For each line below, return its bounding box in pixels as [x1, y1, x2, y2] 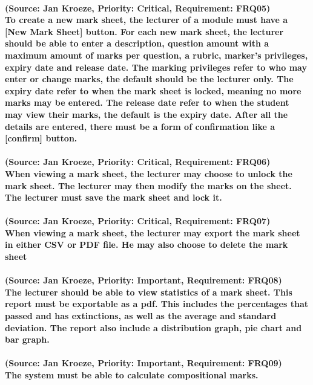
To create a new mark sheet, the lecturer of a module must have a [5, 13, 288, 26]
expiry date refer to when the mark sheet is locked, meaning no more [5, 84, 301, 97]
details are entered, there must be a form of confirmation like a [5, 120, 275, 132]
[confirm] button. [5, 132, 77, 144]
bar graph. [5, 333, 50, 346]
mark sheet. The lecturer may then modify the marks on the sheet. [5, 179, 292, 192]
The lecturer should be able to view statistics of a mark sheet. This [5, 285, 292, 298]
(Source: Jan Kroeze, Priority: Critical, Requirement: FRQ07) [5, 215, 271, 227]
